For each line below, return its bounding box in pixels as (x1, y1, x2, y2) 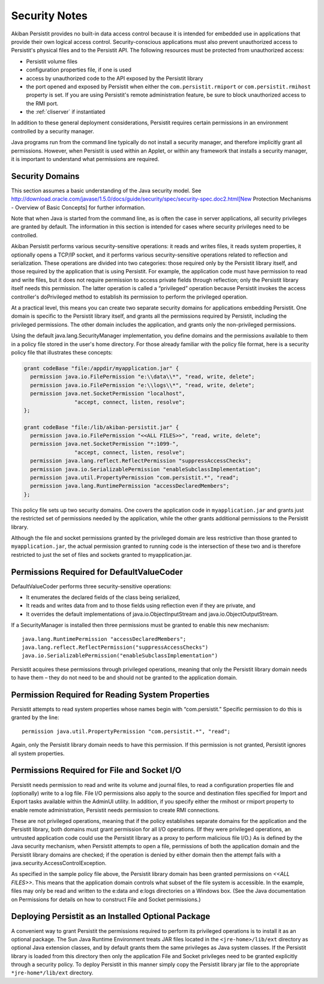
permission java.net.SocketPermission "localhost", (30, 390, 185, 397)
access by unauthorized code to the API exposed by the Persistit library (26, 74, 203, 82)
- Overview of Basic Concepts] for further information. (11, 204, 146, 211)
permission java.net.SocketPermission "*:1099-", (30, 440, 179, 448)
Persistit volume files (26, 58, 78, 65)
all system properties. (11, 750, 65, 757)
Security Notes (11, 9, 88, 22)
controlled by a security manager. (11, 127, 94, 135)
